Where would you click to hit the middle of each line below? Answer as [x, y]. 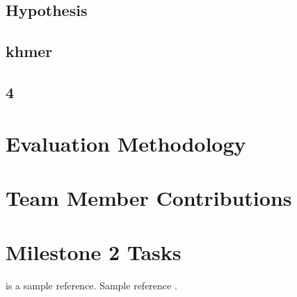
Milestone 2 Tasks [94, 252]
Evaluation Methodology [126, 143]
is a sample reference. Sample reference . [91, 286]
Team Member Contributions [149, 197]
